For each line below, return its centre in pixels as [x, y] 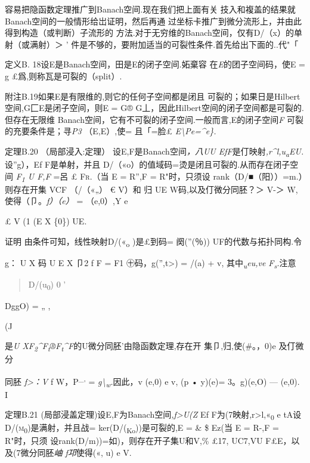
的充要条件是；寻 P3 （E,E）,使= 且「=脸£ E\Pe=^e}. [111, 131]
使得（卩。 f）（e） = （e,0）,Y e [66, 201]
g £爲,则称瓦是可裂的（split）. [63, 75]
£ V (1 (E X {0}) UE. [46, 220]
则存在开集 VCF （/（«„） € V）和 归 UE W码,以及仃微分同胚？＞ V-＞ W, [151, 189]
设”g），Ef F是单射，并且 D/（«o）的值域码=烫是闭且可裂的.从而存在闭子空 [152, 164]
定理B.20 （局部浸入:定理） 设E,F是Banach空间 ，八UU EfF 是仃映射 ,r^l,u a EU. [154, 152]
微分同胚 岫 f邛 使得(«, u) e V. [76, 453]
